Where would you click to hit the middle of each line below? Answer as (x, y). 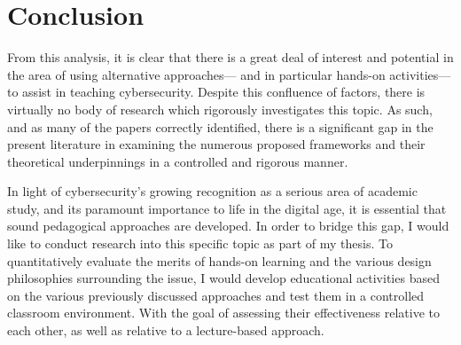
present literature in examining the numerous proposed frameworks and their (216, 144)
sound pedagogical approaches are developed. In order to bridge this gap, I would (228, 226)
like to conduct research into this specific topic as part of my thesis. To (200, 243)
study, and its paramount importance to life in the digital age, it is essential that (227, 208)
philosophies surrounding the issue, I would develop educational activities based (223, 278)
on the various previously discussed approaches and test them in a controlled (216, 295)
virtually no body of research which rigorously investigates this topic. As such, (220, 109)
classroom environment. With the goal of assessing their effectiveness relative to (223, 313)
